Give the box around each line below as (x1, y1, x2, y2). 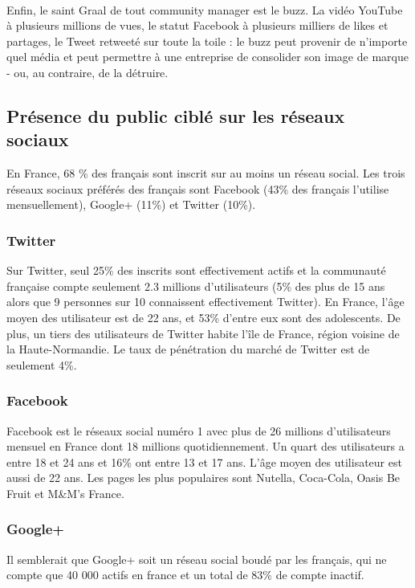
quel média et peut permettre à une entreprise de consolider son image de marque (6, 48, 409, 65)
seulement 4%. (6, 356, 77, 373)
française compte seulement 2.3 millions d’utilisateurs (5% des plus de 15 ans (6, 277, 385, 294)
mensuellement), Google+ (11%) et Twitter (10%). (6, 196, 256, 213)
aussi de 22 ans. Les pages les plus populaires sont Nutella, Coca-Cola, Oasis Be (6, 469, 401, 486)
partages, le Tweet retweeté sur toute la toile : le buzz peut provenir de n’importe (6, 32, 408, 49)
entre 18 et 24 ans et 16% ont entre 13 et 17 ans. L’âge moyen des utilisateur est (6, 453, 402, 470)
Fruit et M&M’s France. (6, 484, 124, 501)
